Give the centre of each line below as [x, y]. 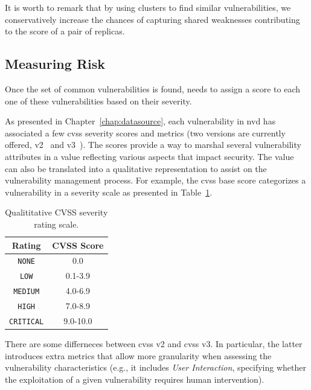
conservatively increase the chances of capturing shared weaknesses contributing [152, 19]
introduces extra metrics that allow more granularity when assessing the [138, 355]
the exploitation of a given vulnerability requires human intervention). [135, 379]
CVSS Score [78, 245]
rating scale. [56, 224]
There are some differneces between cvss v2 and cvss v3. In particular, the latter [154, 344]
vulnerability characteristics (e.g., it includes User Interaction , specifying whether [156, 367]
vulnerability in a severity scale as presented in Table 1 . [109, 192]
